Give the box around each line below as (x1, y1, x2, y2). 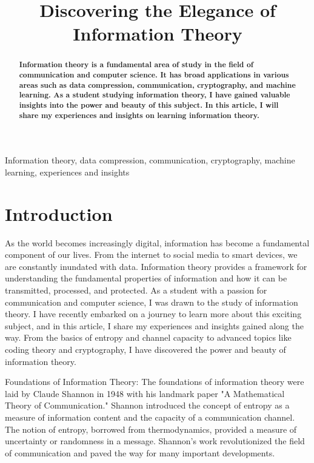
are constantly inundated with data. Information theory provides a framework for (5, 260, 307, 272)
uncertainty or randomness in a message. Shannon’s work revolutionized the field (5, 435, 305, 447)
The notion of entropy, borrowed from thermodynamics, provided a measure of (5, 422, 297, 435)
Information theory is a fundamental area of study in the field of (19, 59, 254, 70)
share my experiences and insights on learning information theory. (19, 110, 259, 120)
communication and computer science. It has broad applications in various (19, 70, 289, 80)
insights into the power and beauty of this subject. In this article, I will (19, 99, 279, 110)
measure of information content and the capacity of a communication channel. (5, 410, 295, 423)
